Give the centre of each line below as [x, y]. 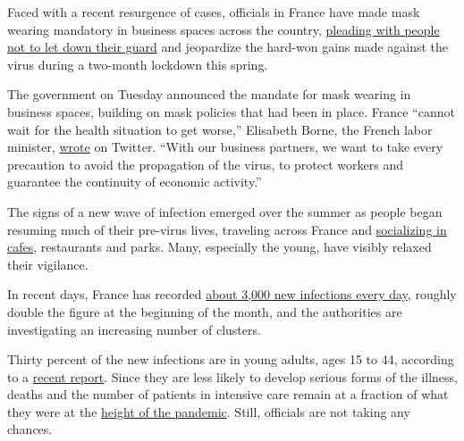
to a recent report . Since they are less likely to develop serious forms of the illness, [232, 376]
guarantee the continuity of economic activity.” [135, 182]
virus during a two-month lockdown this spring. [138, 64]
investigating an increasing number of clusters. [134, 329]
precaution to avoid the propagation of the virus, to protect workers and [205, 164]
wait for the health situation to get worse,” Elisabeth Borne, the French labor [220, 129]
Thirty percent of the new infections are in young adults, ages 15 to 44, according [231, 359]
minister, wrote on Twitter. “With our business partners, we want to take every [225, 147]
